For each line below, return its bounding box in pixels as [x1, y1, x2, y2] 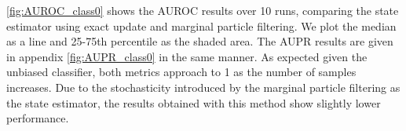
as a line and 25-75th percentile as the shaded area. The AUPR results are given [6, 33, 393, 49]
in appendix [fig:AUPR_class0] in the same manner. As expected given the [6, 48, 368, 64]
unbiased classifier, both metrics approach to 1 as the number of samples [6, 64, 357, 80]
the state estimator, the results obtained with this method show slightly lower [6, 94, 381, 111]
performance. [6, 110, 69, 126]
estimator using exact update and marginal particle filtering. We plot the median [6, 17, 397, 34]
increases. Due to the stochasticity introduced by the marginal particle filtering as [6, 78, 401, 95]
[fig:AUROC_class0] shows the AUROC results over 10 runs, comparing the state [6, 2, 399, 18]
